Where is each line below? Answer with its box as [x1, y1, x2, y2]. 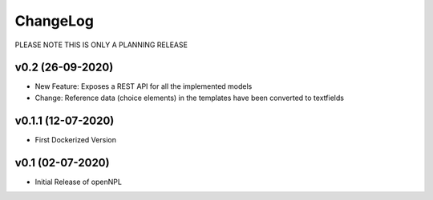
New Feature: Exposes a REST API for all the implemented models [34, 82, 253, 91]
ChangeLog [14, 12, 94, 30]
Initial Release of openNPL [34, 177, 122, 186]
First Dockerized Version [34, 134, 116, 144]
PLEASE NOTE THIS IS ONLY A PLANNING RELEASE [14, 40, 188, 50]
